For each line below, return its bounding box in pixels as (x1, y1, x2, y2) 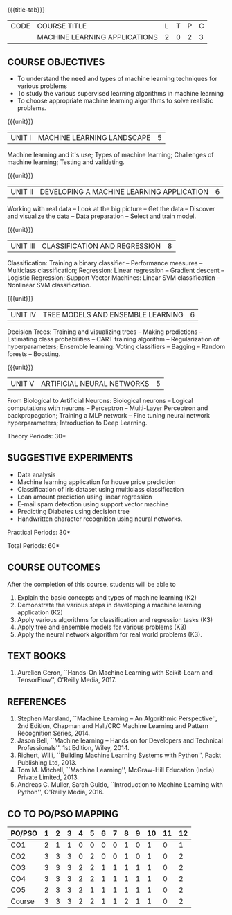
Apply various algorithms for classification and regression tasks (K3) (17, 615, 213, 623)
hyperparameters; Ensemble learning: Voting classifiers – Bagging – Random (7, 342, 226, 350)
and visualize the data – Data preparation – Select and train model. (7, 212, 196, 220)
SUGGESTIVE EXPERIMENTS (7, 452, 134, 464)
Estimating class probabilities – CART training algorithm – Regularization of (7, 335, 220, 343)
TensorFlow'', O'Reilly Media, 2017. (17, 676, 116, 684)
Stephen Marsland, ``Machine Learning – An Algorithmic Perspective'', (17, 714, 217, 722)
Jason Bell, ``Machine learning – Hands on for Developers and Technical (17, 736, 224, 745)
